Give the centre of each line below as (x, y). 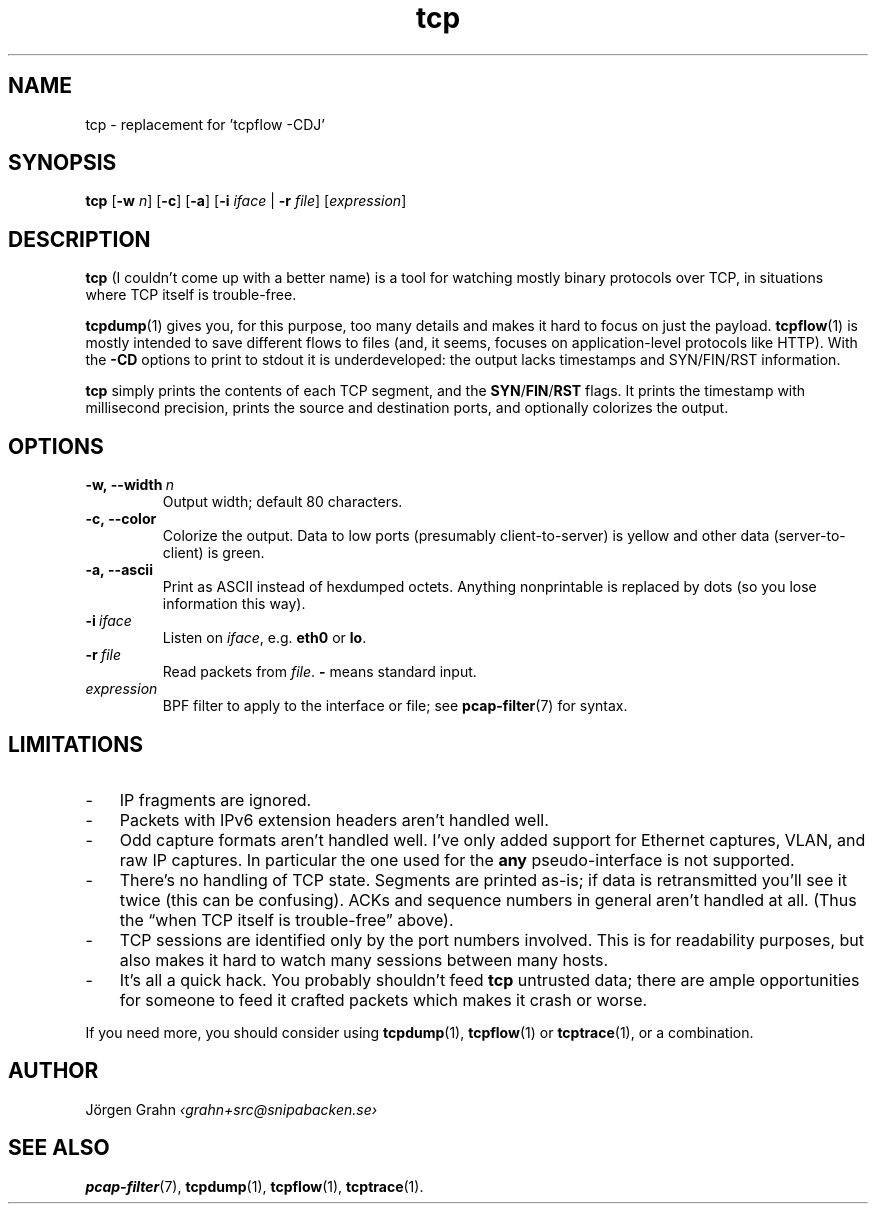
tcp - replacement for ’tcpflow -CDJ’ (205, 124)
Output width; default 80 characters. (282, 502)
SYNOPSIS (62, 163)
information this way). (234, 604)
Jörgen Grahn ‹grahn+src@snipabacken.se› (231, 1109)
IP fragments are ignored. (215, 799)
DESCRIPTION (79, 239)
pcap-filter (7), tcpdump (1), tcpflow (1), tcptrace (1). (254, 1186)
